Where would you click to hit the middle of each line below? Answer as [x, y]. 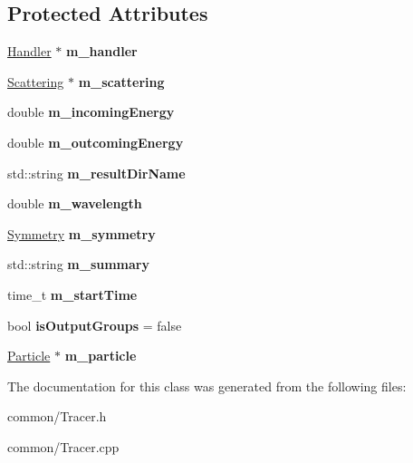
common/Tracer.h [57, 416]
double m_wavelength [75, 203]
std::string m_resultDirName [96, 173]
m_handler [102, 51]
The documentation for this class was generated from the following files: [207, 386]
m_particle [101, 356]
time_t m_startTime [72, 294]
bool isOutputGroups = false [95, 325]
